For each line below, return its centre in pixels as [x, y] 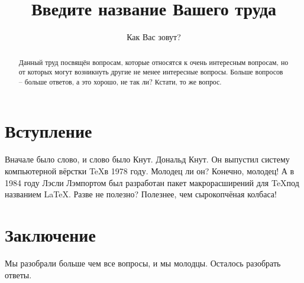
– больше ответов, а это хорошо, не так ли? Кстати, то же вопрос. [120, 81]
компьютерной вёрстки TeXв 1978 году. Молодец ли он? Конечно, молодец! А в [150, 171]
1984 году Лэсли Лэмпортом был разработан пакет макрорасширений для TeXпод [152, 182]
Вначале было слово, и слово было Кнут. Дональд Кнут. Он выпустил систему [147, 159]
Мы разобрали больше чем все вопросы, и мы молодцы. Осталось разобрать [143, 263]
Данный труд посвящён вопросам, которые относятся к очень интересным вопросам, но [153, 62]
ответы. [18, 274]
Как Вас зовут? [154, 37]
